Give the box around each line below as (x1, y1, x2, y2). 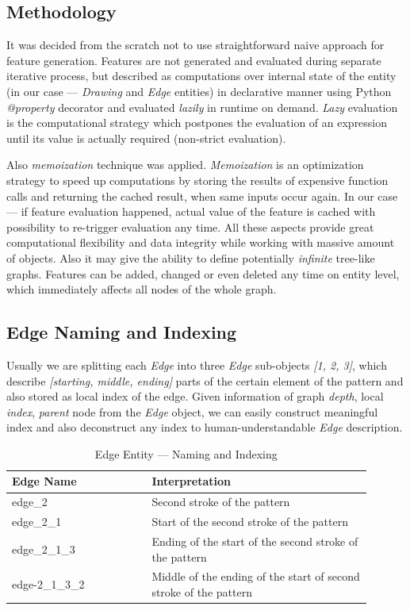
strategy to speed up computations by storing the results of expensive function (6, 171, 389, 188)
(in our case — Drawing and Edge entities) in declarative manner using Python (6, 82, 392, 99)
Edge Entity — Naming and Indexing (94, 445, 278, 462)
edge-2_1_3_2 (12, 576, 85, 593)
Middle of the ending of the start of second (151, 568, 360, 585)
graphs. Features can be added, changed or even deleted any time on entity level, (6, 265, 400, 282)
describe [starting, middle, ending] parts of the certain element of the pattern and (6, 372, 404, 389)
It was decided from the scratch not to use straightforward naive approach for (6, 36, 385, 53)
